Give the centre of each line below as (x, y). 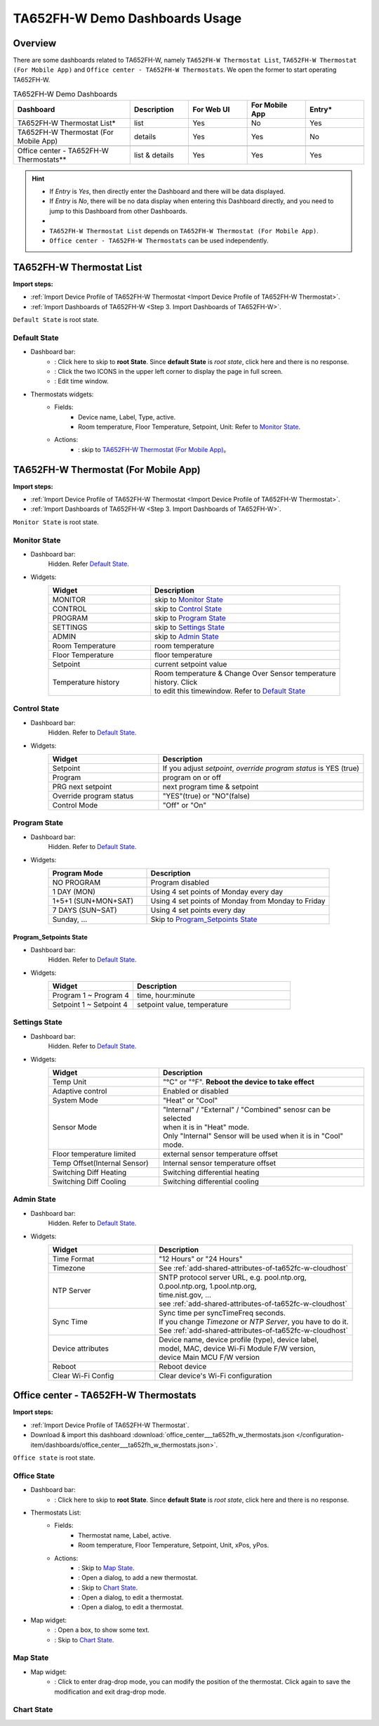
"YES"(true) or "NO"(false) (206, 796)
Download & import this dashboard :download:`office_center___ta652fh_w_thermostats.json (162, 1435)
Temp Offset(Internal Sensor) (100, 1163)
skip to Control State (188, 609)
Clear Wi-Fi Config (83, 1375)
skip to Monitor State (189, 599)
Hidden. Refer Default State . (89, 564)
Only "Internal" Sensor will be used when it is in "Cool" (253, 1136)
